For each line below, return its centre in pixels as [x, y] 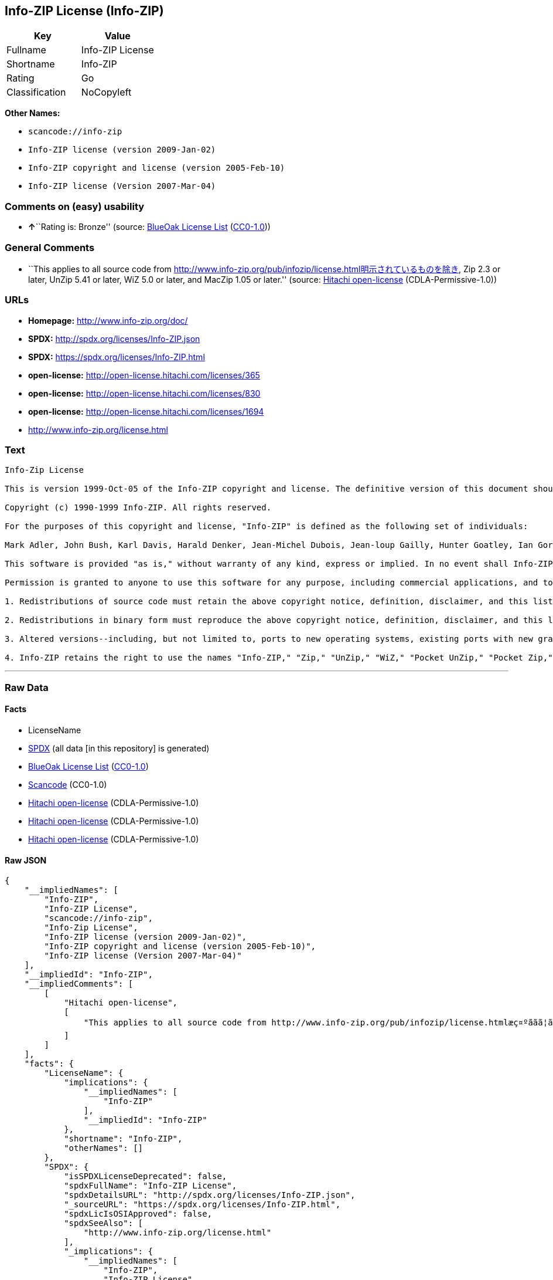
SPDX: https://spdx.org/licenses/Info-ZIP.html [117, 357]
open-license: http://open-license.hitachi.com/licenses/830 [144, 393]
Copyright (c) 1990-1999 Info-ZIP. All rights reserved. [138, 508]
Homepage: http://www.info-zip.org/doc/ [108, 320]
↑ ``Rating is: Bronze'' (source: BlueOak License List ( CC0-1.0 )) [149, 227]
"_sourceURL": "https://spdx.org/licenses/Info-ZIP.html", [202, 1205]
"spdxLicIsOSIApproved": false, [138, 1214]
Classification [36, 92]
